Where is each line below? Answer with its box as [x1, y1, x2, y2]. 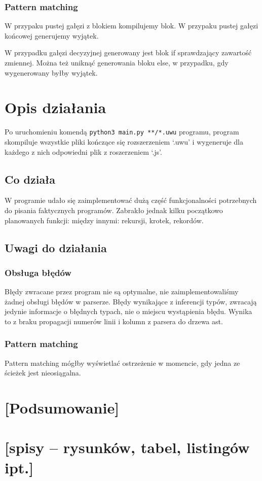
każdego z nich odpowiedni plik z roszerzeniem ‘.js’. [5, 146, 162, 157]
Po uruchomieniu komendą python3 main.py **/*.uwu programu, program [5, 126, 239, 137]
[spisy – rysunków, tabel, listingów [5, 437, 250, 458]
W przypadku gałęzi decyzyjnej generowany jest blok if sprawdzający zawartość [5, 47, 252, 58]
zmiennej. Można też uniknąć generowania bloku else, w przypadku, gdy [5, 57, 229, 67]
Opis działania [5, 97, 106, 118]
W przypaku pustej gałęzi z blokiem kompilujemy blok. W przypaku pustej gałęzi [5, 20, 258, 31]
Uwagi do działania [5, 239, 107, 255]
